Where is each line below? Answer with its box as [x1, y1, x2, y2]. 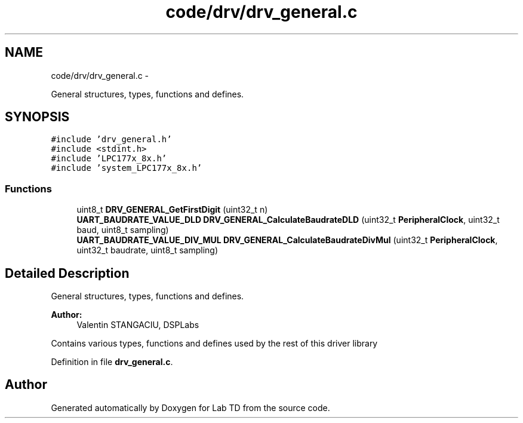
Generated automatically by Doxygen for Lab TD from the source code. [51, 402, 330, 413]
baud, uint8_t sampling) [76, 225, 169, 235]
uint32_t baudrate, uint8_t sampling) [76, 245, 219, 256]
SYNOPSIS [5, 109, 70, 125]
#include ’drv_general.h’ [51, 134, 172, 145]
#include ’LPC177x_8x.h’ [51, 154, 167, 164]
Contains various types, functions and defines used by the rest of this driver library [51, 338, 378, 349]
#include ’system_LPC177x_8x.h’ [51, 163, 202, 173]
